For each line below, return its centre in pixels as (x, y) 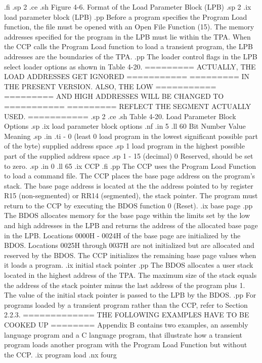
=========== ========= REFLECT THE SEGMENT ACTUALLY (128, 106)
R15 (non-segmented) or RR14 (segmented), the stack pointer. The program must (131, 195)
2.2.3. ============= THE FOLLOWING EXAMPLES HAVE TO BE (127, 315)
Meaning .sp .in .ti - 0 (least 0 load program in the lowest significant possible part (131, 136)
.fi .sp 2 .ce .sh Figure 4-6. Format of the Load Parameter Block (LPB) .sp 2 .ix (128, 7)
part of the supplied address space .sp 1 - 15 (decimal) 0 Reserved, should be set (129, 155)
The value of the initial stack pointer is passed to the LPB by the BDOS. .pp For (130, 295)
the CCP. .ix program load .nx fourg (60, 354)
